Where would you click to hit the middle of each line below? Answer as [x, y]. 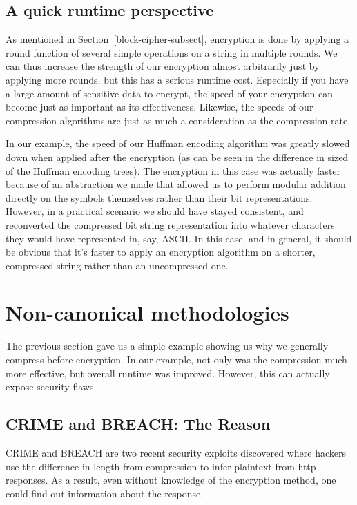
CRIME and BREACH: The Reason [138, 424]
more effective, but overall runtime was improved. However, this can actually [168, 373]
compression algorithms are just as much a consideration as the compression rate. [178, 120]
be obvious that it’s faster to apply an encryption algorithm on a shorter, [161, 252]
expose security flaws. [51, 387]
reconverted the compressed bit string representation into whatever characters [170, 224]
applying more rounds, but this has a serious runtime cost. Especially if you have [177, 79]
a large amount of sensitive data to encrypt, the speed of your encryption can [170, 93]
